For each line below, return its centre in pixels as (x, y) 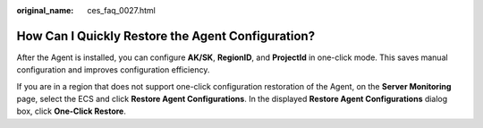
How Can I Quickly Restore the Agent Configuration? (166, 36)
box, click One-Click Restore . (72, 111)
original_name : (45, 10)
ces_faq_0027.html (122, 10)
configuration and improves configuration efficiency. (113, 70)
